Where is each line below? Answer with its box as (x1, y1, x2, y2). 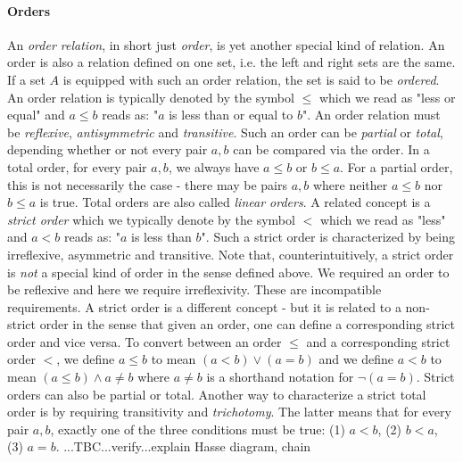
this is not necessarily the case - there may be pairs (7, 175, 287, 194)
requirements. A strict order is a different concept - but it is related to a (7, 297, 401, 316)
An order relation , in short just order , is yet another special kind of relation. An (7, 35, 445, 54)
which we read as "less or (318, 87, 456, 106)
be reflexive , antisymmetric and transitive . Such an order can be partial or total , (7, 122, 443, 141)
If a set (7, 70, 45, 88)
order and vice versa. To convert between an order (7, 332, 282, 351)
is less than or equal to (169, 105, 294, 124)
